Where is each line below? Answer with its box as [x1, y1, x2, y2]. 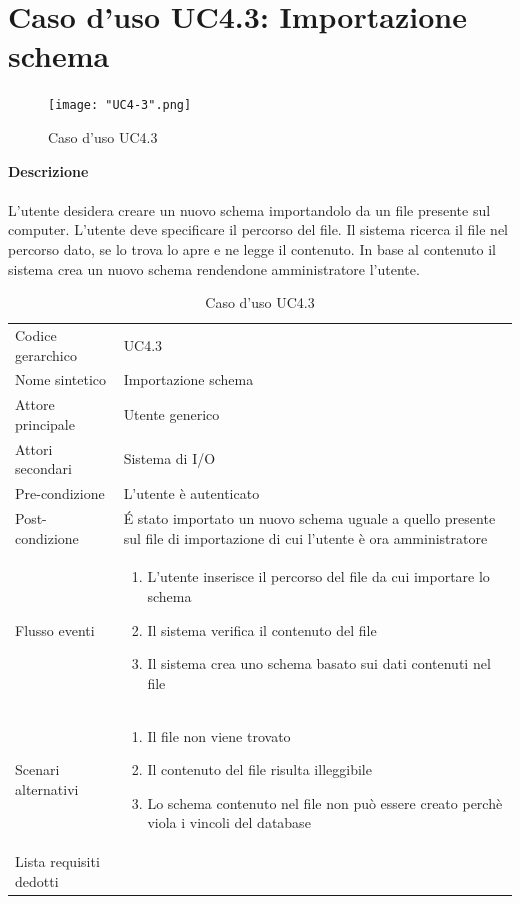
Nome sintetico [15, 369, 107, 390]
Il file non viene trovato [147, 725, 291, 746]
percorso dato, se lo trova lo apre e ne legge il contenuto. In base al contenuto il [8, 238, 496, 259]
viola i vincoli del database [147, 812, 311, 833]
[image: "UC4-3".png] [48, 98, 192, 113]
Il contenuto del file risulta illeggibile [147, 759, 372, 780]
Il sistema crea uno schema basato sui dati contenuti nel [147, 653, 491, 674]
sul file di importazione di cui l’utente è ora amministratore [123, 527, 488, 548]
